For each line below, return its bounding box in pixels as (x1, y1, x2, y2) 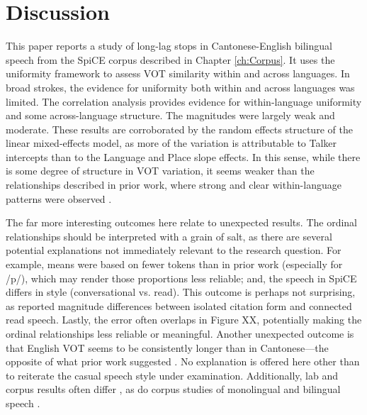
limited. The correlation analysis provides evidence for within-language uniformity (6, 94, 362, 109)
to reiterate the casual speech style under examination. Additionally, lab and (6, 367, 338, 382)
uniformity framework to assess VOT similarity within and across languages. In (6, 66, 350, 81)
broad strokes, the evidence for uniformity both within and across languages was (6, 79, 355, 94)
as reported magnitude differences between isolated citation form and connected (6, 298, 352, 313)
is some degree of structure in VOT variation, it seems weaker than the (6, 163, 315, 178)
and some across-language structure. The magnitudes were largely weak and (6, 108, 335, 123)
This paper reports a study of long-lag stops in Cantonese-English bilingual (6, 38, 332, 53)
